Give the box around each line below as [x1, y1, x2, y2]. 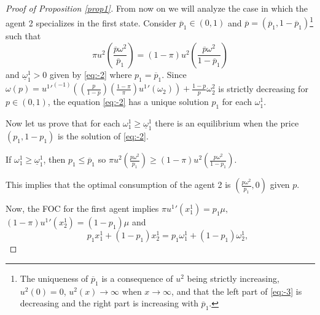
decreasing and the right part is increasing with [20, 297, 198, 309]
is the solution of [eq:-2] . [57, 130, 149, 142]
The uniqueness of [20, 271, 88, 284]
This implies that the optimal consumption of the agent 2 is [6, 178, 231, 191]
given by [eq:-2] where [49, 68, 132, 80]
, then [43, 153, 66, 166]
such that [6, 29, 41, 42]
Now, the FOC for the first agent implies [6, 202, 159, 215]
